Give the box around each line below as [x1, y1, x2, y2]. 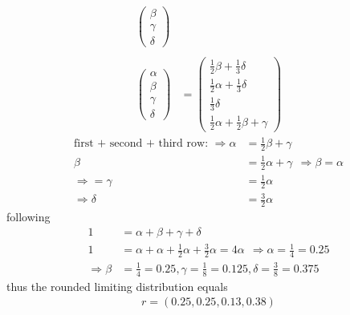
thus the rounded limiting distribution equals [6, 277, 228, 294]
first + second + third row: [73, 138, 209, 150]
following [6, 208, 51, 225]
